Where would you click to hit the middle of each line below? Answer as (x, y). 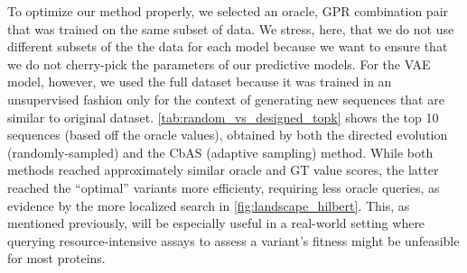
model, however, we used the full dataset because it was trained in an (200, 82)
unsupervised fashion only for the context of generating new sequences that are (226, 99)
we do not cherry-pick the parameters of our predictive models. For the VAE (219, 64)
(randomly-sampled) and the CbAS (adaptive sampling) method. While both (220, 152)
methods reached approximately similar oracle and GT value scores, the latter (223, 170)
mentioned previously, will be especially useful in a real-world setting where (216, 223)
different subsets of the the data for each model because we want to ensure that (228, 46)
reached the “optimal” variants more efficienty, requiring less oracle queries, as (224, 187)
